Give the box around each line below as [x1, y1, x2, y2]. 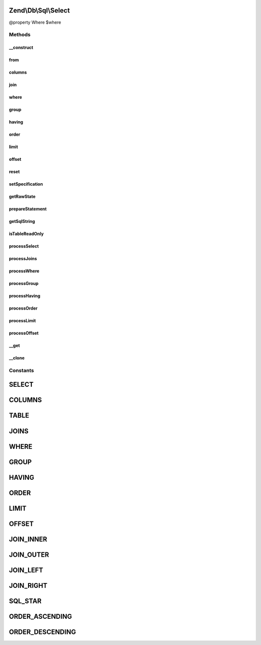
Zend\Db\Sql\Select [9, 6, 70, 15]
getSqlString [9, 219, 35, 224]
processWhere [9, 268, 40, 274]
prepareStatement [9, 206, 47, 212]
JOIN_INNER [9, 535, 47, 543]
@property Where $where [9, 19, 61, 25]
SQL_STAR [9, 597, 42, 605]
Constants [9, 367, 34, 374]
